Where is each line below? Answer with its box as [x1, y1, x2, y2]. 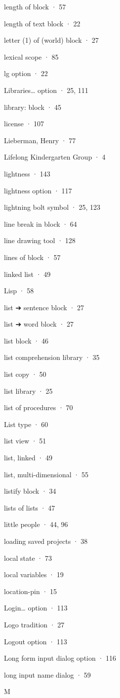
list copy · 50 [4, 369, 46, 379]
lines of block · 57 [4, 252, 61, 262]
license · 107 [4, 118, 44, 129]
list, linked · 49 [4, 452, 53, 463]
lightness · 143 [4, 168, 50, 178]
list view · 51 [4, 436, 46, 446]
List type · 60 [4, 419, 48, 429]
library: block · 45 [4, 101, 61, 112]
